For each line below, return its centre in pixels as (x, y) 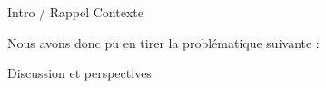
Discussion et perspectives (79, 73)
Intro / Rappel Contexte (75, 12)
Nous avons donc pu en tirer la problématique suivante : (163, 42)
